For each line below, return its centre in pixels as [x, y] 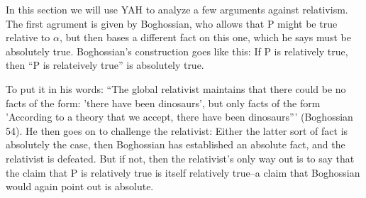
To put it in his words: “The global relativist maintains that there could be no [176, 88]
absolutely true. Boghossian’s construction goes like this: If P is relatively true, [177, 51]
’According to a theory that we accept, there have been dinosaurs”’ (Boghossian [179, 117]
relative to [28, 37]
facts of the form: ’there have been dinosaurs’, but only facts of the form [163, 103]
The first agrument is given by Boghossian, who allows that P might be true [172, 23]
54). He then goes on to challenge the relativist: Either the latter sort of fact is [177, 130]
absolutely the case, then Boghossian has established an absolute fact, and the [176, 144]
